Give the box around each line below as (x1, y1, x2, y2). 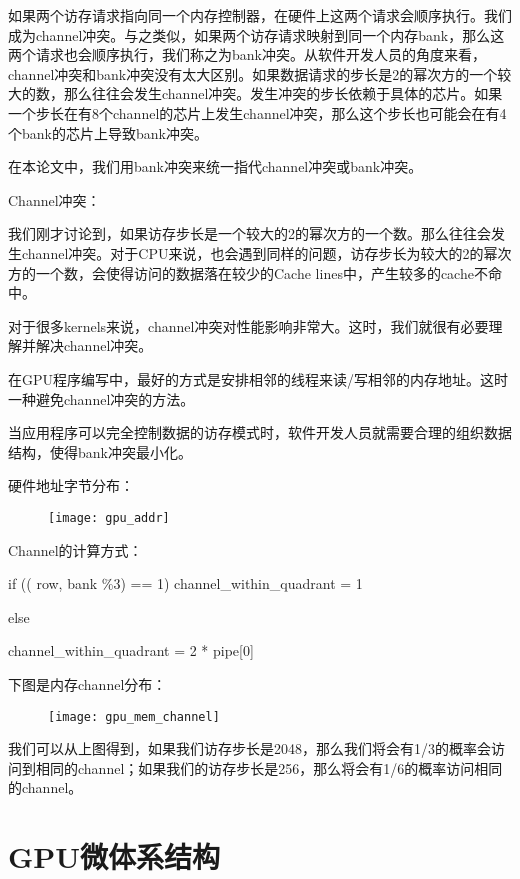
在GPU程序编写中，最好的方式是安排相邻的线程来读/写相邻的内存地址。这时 (8, 368, 509, 389)
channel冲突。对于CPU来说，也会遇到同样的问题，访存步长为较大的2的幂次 (21, 242, 512, 263)
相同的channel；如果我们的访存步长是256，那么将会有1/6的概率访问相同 (35, 757, 503, 778)
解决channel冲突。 (35, 335, 153, 356)
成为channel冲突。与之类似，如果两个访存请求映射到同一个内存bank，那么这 (8, 24, 505, 45)
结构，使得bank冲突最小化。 (8, 441, 192, 462)
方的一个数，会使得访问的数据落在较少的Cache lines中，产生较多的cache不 (8, 262, 488, 283)
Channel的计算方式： (8, 539, 143, 560)
